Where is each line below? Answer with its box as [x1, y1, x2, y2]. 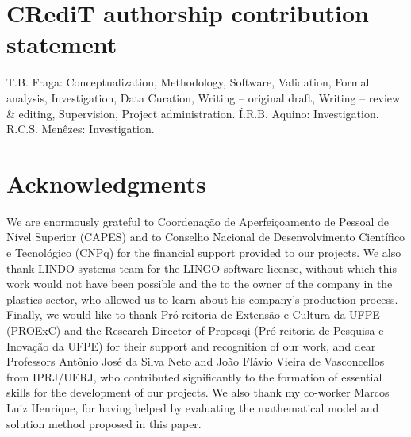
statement [6, 28, 117, 60]
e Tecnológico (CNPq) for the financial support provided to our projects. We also [6, 244, 401, 260]
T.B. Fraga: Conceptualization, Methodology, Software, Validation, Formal [6, 74, 370, 90]
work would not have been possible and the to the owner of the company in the [6, 275, 393, 292]
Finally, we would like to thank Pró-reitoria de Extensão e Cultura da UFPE [6, 306, 380, 323]
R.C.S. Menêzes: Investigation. [6, 121, 155, 137]
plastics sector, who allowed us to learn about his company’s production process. [6, 290, 398, 307]
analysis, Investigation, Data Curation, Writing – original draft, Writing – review [6, 89, 401, 105]
